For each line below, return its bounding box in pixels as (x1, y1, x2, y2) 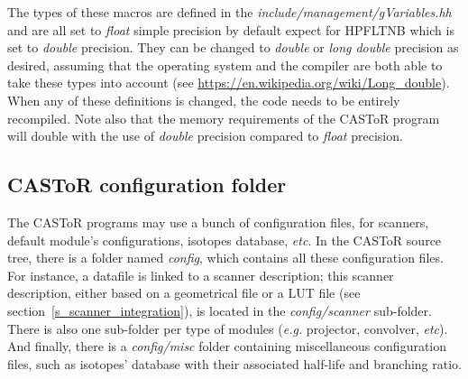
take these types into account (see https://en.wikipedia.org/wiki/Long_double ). (7, 73, 450, 92)
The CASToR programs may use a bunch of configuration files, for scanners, (7, 212, 429, 231)
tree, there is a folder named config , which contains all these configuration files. (7, 248, 444, 267)
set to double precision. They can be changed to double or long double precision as (7, 38, 459, 57)
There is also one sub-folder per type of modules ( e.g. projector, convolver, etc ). (7, 319, 448, 337)
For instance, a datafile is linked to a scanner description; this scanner (7, 265, 394, 284)
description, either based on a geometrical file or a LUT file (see (7, 283, 361, 302)
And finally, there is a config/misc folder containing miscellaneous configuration (7, 337, 447, 356)
